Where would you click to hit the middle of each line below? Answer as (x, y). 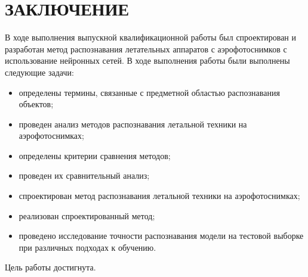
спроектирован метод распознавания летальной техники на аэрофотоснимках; (159, 196)
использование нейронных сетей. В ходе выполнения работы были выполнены (147, 60)
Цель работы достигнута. (50, 267)
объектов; (36, 104)
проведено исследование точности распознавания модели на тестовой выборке (161, 236)
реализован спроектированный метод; (87, 215)
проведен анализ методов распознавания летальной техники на (133, 124)
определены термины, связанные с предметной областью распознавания (149, 92)
